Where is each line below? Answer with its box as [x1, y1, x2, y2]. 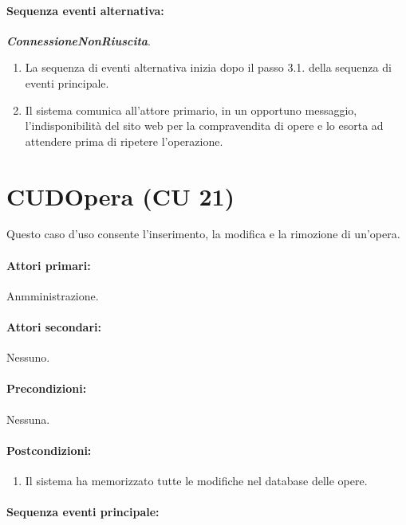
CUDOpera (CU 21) [6, 179, 235, 212]
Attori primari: [6, 257, 91, 273]
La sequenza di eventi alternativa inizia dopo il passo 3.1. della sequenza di [25, 59, 392, 76]
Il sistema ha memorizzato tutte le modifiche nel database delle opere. [25, 472, 368, 489]
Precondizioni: [6, 380, 87, 397]
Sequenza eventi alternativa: [6, 2, 164, 18]
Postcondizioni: [6, 441, 92, 458]
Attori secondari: [6, 319, 101, 335]
